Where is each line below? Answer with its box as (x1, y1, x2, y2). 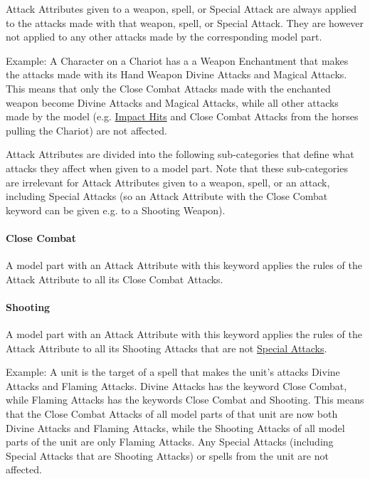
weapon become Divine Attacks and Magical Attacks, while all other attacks (6, 95, 339, 110)
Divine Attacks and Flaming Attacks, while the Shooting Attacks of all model (6, 420, 345, 435)
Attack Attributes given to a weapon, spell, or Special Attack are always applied (6, 1, 357, 16)
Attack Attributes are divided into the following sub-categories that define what (6, 147, 354, 162)
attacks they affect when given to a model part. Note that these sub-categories (6, 160, 348, 175)
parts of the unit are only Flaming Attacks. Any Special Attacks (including (6, 434, 334, 449)
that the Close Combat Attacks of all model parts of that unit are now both (6, 406, 338, 421)
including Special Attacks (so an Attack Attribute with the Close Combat (6, 189, 328, 204)
